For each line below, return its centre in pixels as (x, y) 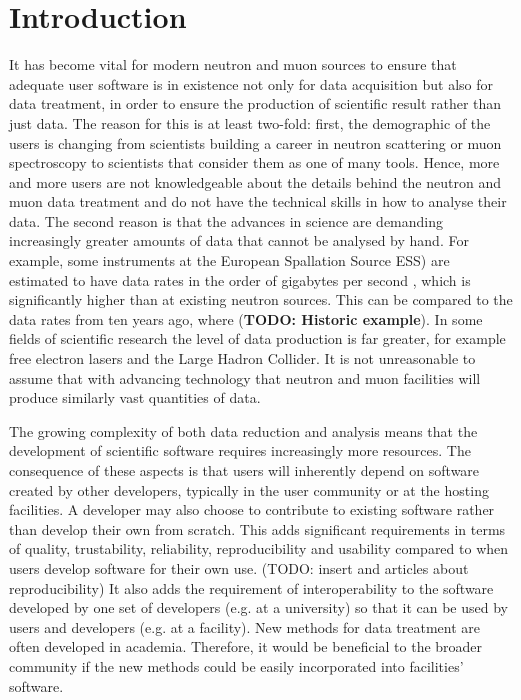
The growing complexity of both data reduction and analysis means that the (243, 430)
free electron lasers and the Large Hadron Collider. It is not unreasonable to (242, 358)
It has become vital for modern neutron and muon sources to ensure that (233, 64)
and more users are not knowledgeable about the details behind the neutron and (255, 181)
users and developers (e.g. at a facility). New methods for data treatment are (245, 626)
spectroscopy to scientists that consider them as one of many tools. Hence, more (254, 162)
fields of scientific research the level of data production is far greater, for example (257, 338)
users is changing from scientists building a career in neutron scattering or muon (255, 142)
